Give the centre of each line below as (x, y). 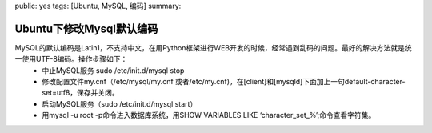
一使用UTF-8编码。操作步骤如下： (71, 59)
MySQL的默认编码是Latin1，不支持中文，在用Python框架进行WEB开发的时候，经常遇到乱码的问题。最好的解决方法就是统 (213, 47)
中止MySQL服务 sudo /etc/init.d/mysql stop (113, 70)
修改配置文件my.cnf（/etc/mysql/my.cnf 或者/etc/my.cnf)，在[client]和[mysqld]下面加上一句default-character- (224, 82)
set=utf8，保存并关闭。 (80, 93)
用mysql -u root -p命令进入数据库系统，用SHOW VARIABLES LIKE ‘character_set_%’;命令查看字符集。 (209, 115)
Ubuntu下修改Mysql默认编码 (86, 28)
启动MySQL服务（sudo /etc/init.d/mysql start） (120, 103)
